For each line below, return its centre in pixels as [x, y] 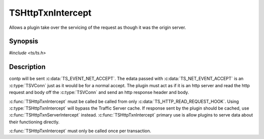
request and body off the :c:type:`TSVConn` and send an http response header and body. [99, 93]
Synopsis [24, 41]
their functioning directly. [34, 122]
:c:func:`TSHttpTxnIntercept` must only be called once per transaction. [80, 131]
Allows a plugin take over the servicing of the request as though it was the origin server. [98, 27]
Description [27, 67]
